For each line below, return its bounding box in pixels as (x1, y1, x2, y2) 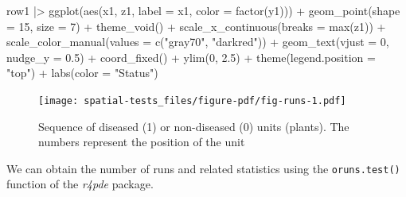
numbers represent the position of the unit (38, 133, 245, 150)
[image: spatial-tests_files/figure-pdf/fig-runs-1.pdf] (38, 95, 346, 106)
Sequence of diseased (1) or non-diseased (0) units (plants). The (38, 118, 349, 134)
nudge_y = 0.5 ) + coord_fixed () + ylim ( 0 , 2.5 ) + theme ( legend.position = (6, 48, 376, 65)
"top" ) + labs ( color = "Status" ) (6, 64, 158, 81)
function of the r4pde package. (6, 176, 154, 192)
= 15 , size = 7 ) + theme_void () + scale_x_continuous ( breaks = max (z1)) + (6, 17, 386, 34)
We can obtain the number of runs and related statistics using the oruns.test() (6, 160, 400, 176)
